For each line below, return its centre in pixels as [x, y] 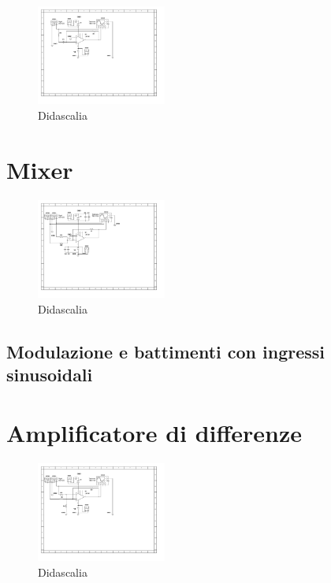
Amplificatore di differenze [154, 432]
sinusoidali [50, 375]
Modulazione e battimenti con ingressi [166, 351]
